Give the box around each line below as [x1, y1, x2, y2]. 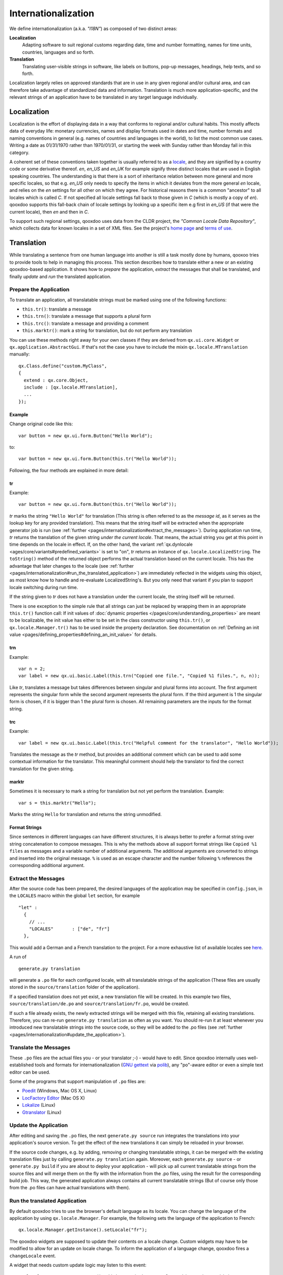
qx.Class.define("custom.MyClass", [18, 363, 107, 369]
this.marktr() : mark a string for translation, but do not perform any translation [22, 327, 192, 334]
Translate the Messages [9, 1044, 71, 1051]
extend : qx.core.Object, [23, 377, 89, 383]
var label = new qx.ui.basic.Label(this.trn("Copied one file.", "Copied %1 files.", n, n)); [18, 673, 260, 679]
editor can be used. [9, 1069, 50, 1075]
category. [9, 149, 30, 156]
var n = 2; [18, 666, 46, 672]
